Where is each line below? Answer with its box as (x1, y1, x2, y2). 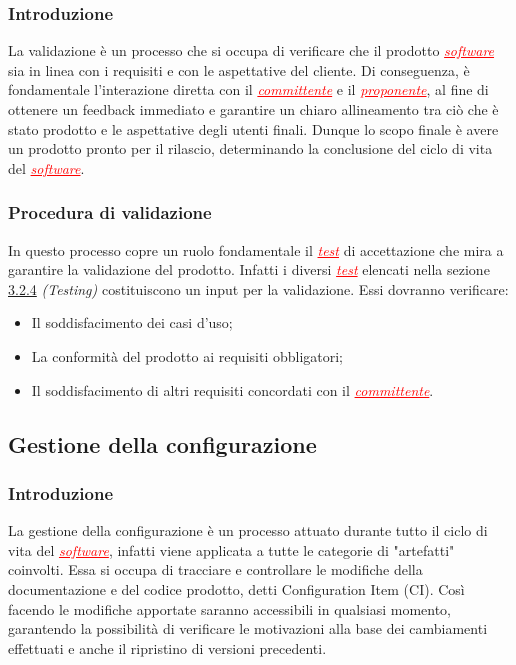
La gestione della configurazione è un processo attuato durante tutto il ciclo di (8, 520, 488, 541)
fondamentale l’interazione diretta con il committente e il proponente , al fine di (8, 79, 489, 100)
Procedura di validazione (8, 200, 212, 225)
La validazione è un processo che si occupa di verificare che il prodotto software (8, 40, 495, 61)
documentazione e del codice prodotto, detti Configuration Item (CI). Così (8, 578, 465, 599)
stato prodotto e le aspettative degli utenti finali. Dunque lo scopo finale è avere (8, 118, 499, 139)
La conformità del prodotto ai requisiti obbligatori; (31, 345, 344, 366)
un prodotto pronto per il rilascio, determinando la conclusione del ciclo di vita (8, 138, 493, 159)
